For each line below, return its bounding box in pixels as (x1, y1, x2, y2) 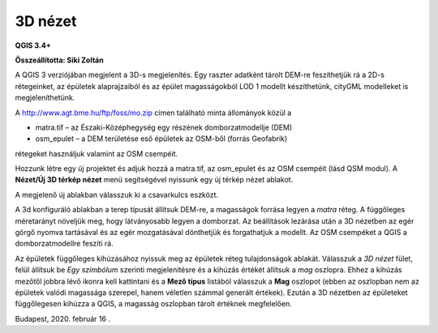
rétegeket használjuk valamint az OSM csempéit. (15, 148, 178, 158)
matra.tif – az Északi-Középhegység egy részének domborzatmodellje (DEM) (35, 122, 293, 132)
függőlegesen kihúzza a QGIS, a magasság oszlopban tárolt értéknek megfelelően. (15, 299, 292, 309)
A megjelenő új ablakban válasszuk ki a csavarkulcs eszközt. (15, 190, 219, 199)
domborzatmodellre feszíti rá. (15, 239, 114, 249)
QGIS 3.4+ (15, 41, 52, 50)
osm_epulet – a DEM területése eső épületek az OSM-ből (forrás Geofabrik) (35, 134, 288, 143)
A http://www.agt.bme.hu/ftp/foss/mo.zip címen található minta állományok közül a (15, 108, 292, 117)
